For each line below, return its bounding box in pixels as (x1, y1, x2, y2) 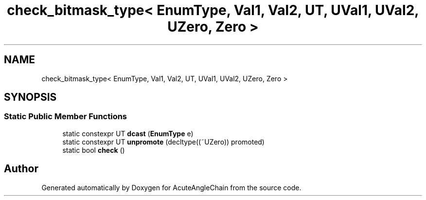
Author (4, 163, 38, 175)
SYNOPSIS (4, 91, 57, 104)
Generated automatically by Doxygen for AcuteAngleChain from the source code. (41, 183, 302, 192)
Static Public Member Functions (4, 111, 127, 122)
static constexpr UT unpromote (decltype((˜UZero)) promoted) (62, 137, 265, 146)
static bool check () (62, 145, 125, 154)
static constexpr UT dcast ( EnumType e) (62, 129, 194, 138)
